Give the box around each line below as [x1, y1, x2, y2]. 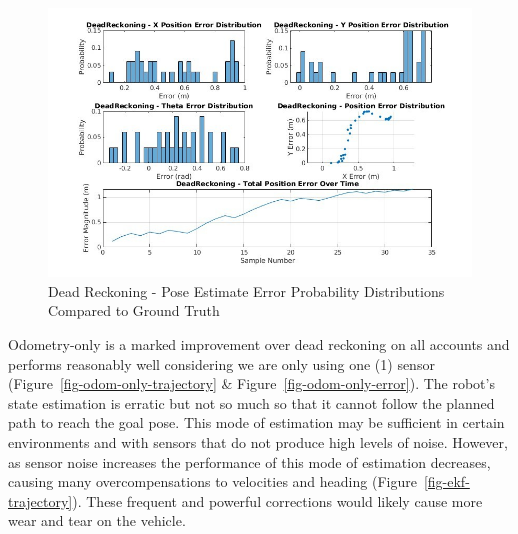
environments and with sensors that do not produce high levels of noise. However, [8, 431, 508, 452]
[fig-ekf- [423, 471, 470, 492]
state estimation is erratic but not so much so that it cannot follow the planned [8, 392, 495, 413]
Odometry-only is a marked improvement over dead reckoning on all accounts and [8, 334, 510, 355]
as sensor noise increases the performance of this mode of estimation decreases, [8, 451, 491, 472]
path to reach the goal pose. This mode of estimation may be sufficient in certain [8, 412, 505, 433]
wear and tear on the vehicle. [8, 510, 186, 531]
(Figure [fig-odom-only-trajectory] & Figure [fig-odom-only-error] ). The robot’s [8, 373, 495, 394]
